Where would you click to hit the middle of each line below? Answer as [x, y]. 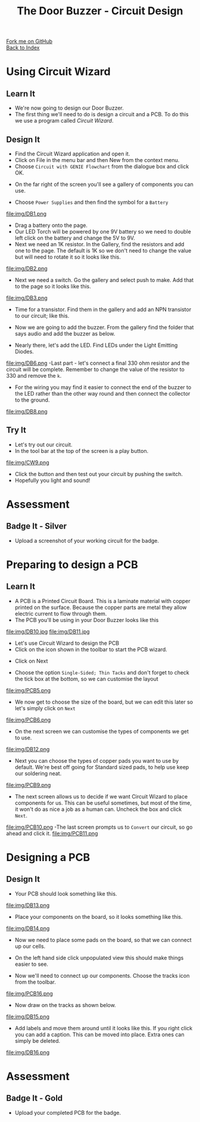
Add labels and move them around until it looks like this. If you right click [104, 1028]
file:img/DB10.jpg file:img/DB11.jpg [48, 631]
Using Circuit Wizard [59, 72]
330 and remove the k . [34, 376]
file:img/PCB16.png [30, 993]
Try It [16, 430]
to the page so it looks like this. [53, 286]
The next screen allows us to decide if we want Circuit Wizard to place [101, 796]
